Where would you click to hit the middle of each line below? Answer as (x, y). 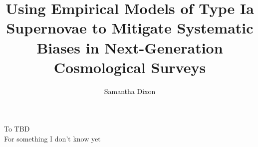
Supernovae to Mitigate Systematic (130, 28)
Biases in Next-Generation (130, 47)
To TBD (17, 129)
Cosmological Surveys (130, 67)
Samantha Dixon (130, 91)
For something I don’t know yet (52, 138)
